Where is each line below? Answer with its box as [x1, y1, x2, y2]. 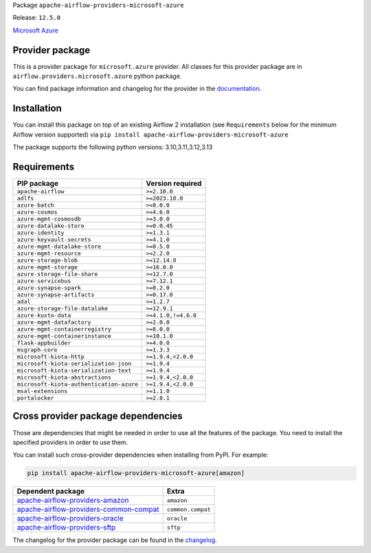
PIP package [16, 179, 58, 189]
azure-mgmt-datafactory [16, 319, 91, 326]
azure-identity [16, 229, 65, 237]
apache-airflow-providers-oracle [16, 514, 124, 523]
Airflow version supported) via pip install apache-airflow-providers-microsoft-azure [12, 130, 289, 138]
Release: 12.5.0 [12, 14, 61, 22]
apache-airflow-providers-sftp [16, 523, 116, 532]
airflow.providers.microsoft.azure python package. [12, 72, 182, 81]
